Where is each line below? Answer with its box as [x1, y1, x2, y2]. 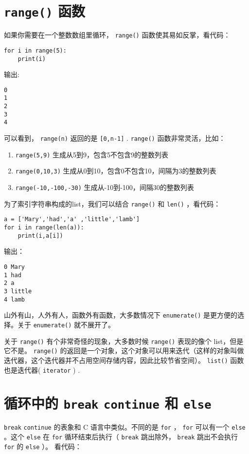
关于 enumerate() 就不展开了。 [17, 319, 115, 329]
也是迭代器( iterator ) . [4, 364, 80, 375]
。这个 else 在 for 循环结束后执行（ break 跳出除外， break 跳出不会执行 [4, 432, 238, 442]
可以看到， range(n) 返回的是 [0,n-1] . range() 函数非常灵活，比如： [4, 133, 226, 143]
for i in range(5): [4, 47, 67, 54]
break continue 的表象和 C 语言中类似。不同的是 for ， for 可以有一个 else [4, 422, 246, 432]
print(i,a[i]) [18, 232, 63, 239]
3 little [4, 287, 32, 295]
